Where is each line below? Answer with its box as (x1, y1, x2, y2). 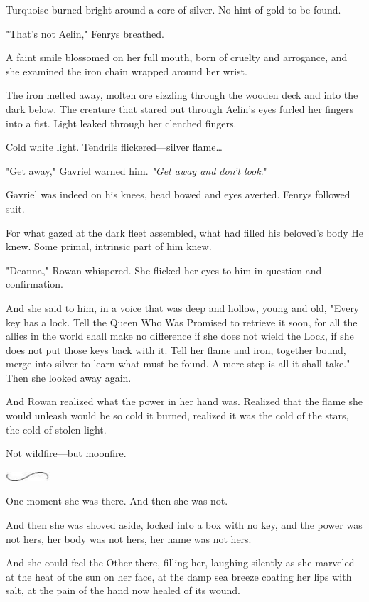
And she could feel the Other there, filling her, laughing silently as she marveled (6, 555, 355, 570)
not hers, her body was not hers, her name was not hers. (6, 531, 252, 546)
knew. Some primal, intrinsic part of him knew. (6, 239, 212, 254)
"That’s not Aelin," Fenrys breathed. (6, 26, 164, 41)
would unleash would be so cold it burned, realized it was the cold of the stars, (6, 408, 349, 423)
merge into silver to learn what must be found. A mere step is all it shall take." (6, 356, 351, 371)
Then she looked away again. (6, 370, 132, 385)
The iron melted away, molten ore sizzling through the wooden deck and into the (6, 87, 358, 102)
